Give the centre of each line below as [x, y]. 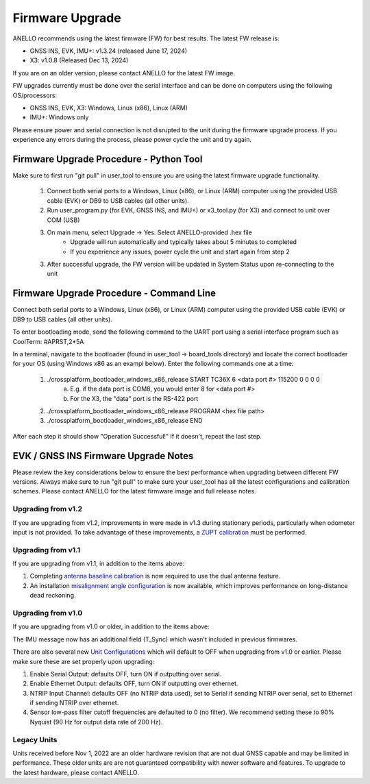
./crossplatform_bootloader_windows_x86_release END [125, 421]
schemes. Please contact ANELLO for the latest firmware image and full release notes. [134, 491]
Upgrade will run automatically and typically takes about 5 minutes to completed [184, 242]
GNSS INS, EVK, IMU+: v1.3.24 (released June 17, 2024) [109, 51]
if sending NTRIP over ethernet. [74, 703]
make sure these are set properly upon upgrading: [84, 661]
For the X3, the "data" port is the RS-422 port [134, 398]
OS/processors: [35, 95]
